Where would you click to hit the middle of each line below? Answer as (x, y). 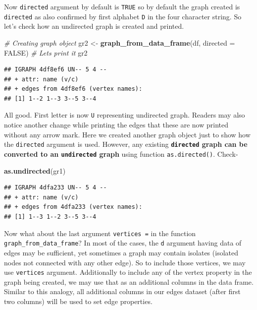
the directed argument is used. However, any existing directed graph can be (126, 144)
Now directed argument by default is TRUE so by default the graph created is (122, 6)
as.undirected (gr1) (35, 170)
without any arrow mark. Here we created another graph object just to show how (127, 134)
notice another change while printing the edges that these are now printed (116, 125)
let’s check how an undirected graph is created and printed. (94, 26)
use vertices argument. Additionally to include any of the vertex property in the (128, 272)
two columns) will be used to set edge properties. (78, 301)
